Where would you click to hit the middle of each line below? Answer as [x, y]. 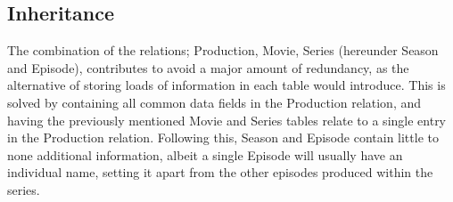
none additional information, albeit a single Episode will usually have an [205, 154]
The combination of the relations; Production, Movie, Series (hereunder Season [223, 50]
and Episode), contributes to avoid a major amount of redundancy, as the [208, 67]
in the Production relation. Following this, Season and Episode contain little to [223, 137]
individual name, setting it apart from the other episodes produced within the [220, 172]
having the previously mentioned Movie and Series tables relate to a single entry [227, 120]
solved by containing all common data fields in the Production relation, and [214, 102]
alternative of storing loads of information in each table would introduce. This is [226, 85]
